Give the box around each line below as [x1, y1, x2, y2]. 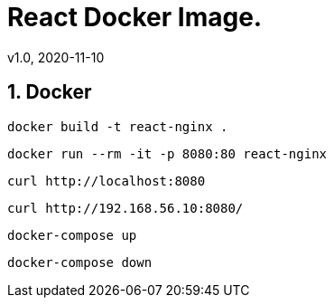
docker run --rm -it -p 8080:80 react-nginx [7, 146, 328, 161]
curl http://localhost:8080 [7, 173, 206, 188]
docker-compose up [7, 227, 137, 243]
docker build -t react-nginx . [7, 119, 228, 134]
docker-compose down [7, 254, 153, 270]
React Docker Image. [7, 2, 263, 33]
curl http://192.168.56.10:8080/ [7, 200, 244, 215]
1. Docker [7, 81, 92, 104]
